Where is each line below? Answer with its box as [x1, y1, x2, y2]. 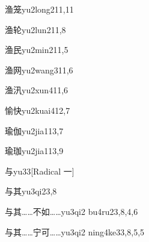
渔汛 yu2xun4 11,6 [5, 84, 68, 96]
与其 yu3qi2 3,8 [5, 185, 57, 197]
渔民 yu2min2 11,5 [5, 43, 68, 56]
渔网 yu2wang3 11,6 [5, 63, 73, 76]
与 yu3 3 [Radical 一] [5, 164, 74, 177]
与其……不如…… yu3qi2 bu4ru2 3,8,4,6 [5, 205, 138, 217]
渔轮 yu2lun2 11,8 [5, 23, 66, 36]
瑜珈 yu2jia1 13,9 [5, 144, 64, 157]
